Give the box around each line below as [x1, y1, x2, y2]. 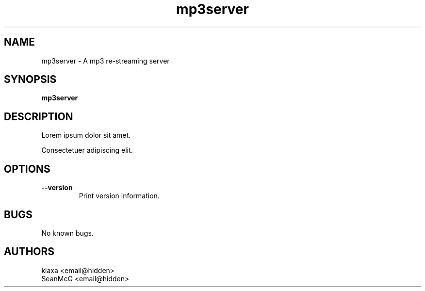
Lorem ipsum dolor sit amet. [41, 131, 131, 140]
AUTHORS [4, 245, 55, 258]
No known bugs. [41, 228, 94, 237]
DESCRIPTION [4, 110, 73, 123]
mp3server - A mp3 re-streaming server [41, 56, 170, 65]
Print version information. [79, 192, 160, 200]
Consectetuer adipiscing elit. [41, 146, 133, 155]
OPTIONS [4, 162, 50, 175]
